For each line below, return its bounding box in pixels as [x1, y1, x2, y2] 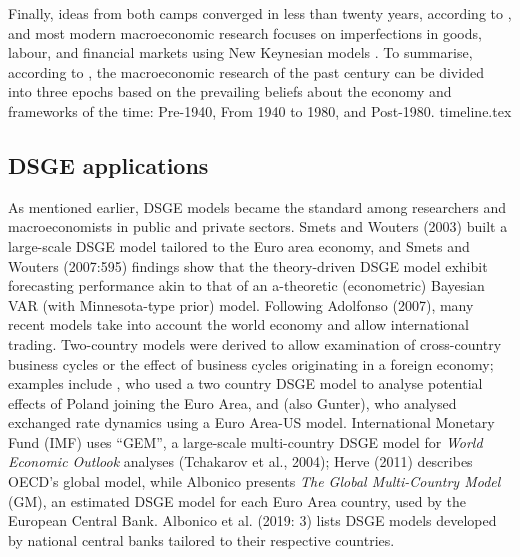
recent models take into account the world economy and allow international [8, 314, 470, 335]
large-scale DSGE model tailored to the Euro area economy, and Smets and [8, 235, 470, 256]
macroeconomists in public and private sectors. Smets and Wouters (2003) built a [8, 216, 508, 237]
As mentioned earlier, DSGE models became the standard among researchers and [8, 196, 507, 217]
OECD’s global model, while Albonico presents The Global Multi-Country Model [8, 471, 501, 492]
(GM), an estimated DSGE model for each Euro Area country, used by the [8, 490, 467, 511]
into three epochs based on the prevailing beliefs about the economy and [8, 81, 452, 102]
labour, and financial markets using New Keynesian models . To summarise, [8, 42, 473, 63]
